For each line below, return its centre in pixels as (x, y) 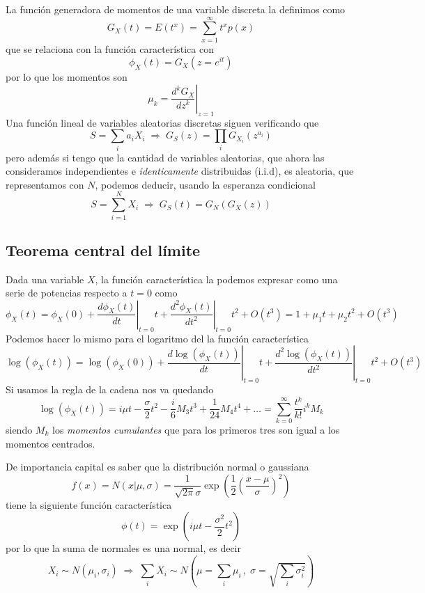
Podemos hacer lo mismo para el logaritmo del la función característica (157, 338)
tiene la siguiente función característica (89, 504)
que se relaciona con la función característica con (110, 48)
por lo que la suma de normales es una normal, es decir (123, 548)
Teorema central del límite (103, 250)
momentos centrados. (51, 443)
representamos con (45, 184)
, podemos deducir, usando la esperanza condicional (206, 184)
